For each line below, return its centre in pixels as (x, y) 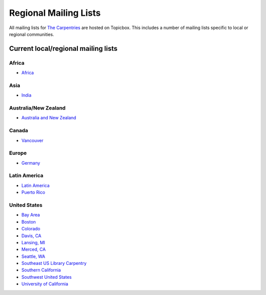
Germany (31, 163)
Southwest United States (47, 277)
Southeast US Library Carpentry (54, 263)
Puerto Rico (33, 192)
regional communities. (32, 34)
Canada (19, 131)
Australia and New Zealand (49, 118)
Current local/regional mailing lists (63, 49)
